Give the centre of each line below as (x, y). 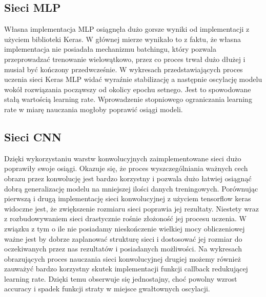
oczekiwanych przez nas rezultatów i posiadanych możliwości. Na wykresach (123, 249)
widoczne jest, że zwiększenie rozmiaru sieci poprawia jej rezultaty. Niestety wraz (132, 208)
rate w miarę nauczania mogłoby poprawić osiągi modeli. (94, 109)
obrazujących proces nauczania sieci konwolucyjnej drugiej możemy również (122, 258)
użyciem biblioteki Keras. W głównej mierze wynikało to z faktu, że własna (122, 39)
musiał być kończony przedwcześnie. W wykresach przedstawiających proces (124, 69)
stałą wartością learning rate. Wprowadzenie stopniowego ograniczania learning (128, 99)
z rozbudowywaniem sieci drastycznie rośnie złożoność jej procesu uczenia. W (126, 218)
